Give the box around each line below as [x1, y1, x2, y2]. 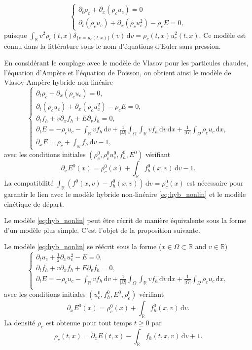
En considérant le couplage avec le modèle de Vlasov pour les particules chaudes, [4, 57, 249, 67]
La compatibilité [4, 178, 54, 188]
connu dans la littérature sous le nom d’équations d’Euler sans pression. [4, 41, 221, 51]
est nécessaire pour [186, 178, 244, 188]
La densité [4, 318, 36, 328]
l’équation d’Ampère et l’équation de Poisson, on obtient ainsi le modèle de [4, 67, 231, 77]
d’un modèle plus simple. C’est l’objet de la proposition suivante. [4, 224, 200, 235]
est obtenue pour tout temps [45, 318, 132, 328]
